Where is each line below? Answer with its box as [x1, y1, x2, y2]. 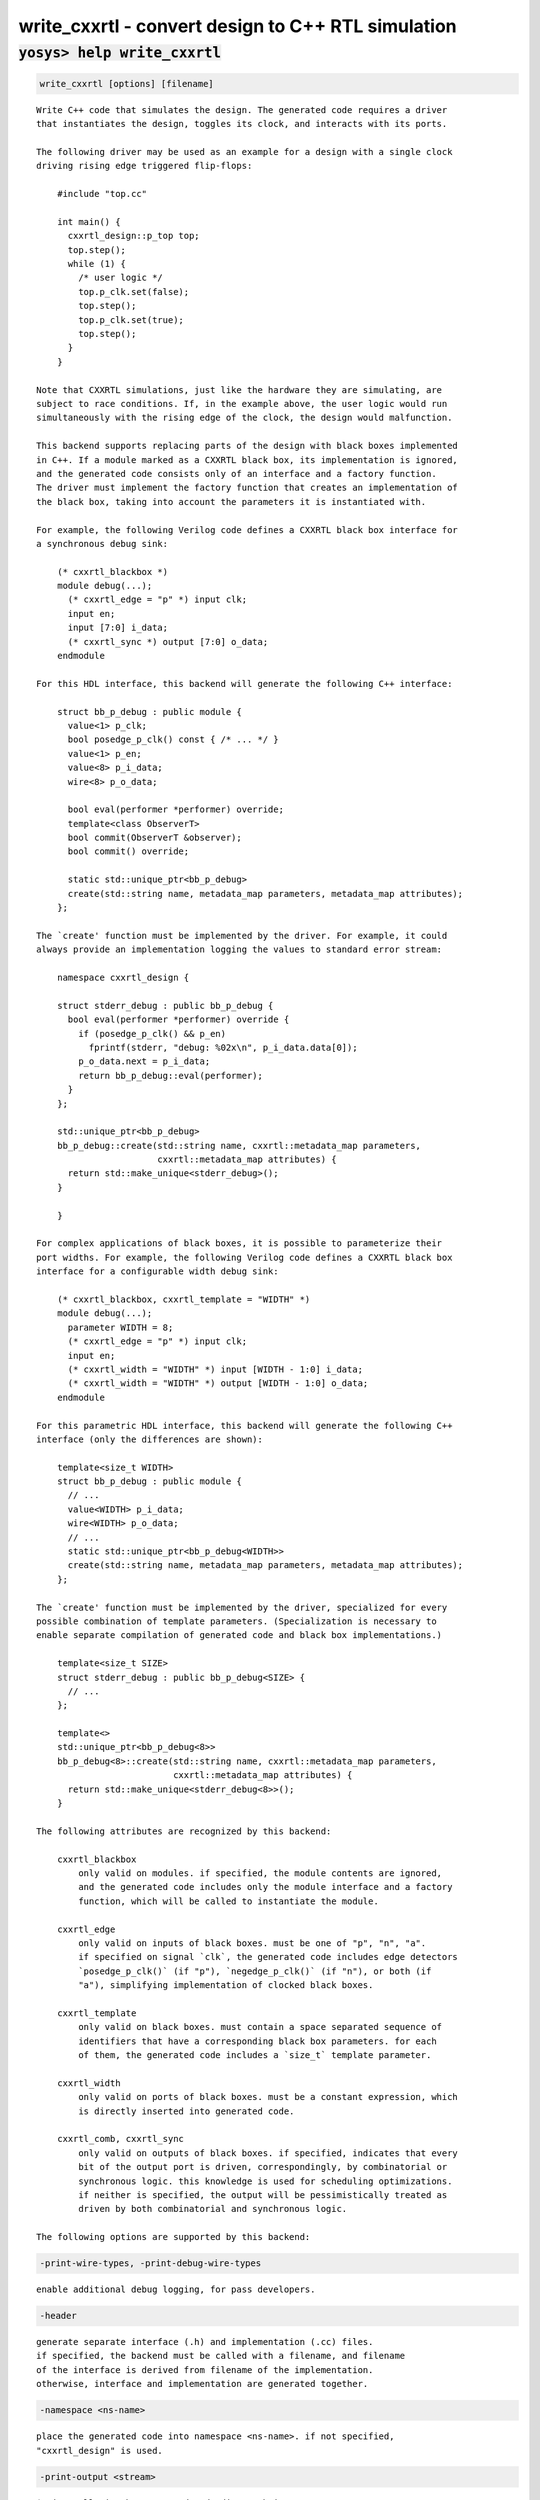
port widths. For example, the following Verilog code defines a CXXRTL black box [36, 1251, 453, 1263]
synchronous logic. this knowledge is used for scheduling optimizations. [78, 2175, 453, 2187]
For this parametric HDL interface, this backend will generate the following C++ [36, 1420, 453, 1431]
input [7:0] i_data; [67, 622, 169, 634]
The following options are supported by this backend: [36, 2231, 311, 2243]
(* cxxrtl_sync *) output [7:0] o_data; [67, 636, 269, 647]
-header [39, 2310, 77, 2322]
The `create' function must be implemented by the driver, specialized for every [36, 1601, 448, 1613]
